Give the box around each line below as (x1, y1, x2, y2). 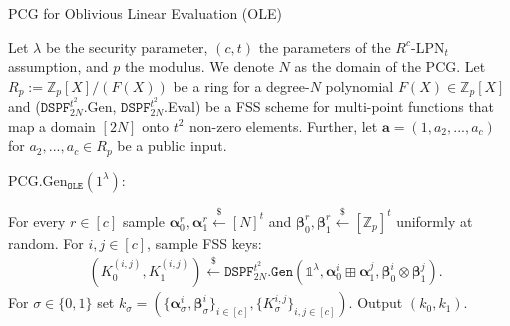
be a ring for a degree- (173, 75, 310, 96)
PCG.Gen (8, 169, 68, 190)
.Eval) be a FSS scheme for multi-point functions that (164, 96, 495, 117)
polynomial (325, 75, 394, 96)
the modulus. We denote (124, 56, 274, 77)
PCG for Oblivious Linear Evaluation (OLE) (8, 3, 282, 23)
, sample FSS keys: (147, 232, 262, 253)
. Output (348, 292, 403, 313)
